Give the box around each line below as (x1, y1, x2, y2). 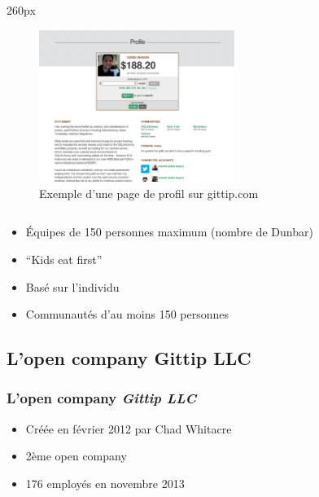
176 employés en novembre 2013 (25, 474, 185, 491)
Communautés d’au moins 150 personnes (25, 306, 229, 323)
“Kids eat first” (25, 250, 103, 267)
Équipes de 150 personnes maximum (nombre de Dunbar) (25, 223, 313, 240)
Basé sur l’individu (25, 278, 120, 295)
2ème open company (25, 447, 127, 464)
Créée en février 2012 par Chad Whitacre (25, 420, 232, 437)
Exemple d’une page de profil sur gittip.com (39, 184, 259, 201)
